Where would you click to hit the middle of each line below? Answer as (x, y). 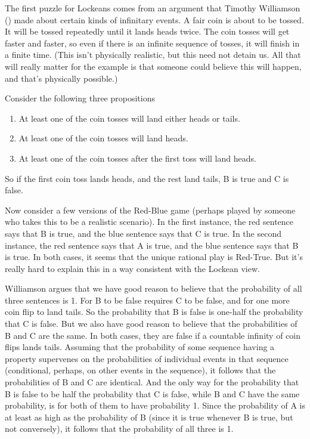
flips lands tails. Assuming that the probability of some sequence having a (140, 347)
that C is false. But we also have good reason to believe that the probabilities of (151, 324)
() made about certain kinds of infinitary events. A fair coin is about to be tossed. (154, 19)
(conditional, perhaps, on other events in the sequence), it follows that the (140, 370)
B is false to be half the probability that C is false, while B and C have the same (152, 393)
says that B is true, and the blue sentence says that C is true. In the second (143, 233)
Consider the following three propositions (80, 98)
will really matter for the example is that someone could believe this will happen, (153, 66)
